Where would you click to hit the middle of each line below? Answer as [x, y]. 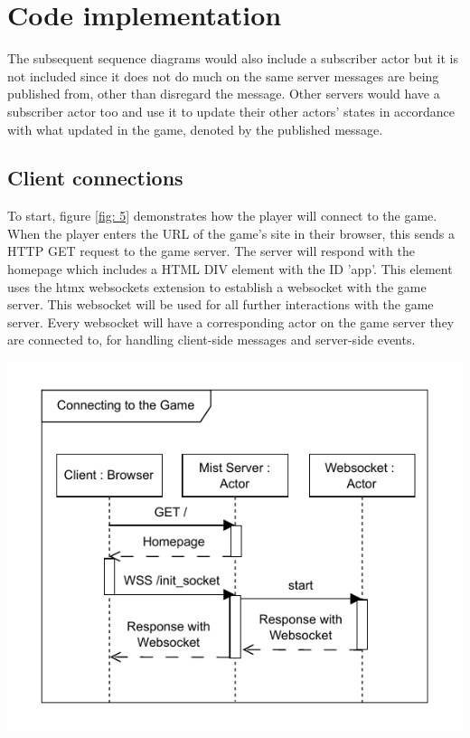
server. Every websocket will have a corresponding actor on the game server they [231, 322]
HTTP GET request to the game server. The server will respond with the [211, 251]
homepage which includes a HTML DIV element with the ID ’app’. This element [230, 269]
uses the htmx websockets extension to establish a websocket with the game [217, 286]
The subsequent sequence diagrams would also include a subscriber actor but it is [233, 58]
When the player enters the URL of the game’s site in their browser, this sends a [231, 233]
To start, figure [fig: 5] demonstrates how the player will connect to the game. [222, 216]
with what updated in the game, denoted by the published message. [195, 129]
